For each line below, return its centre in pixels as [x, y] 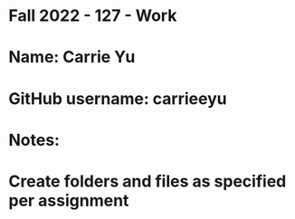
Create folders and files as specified [147, 181]
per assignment [69, 200]
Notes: [34, 140]
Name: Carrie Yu [72, 57]
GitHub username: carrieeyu [118, 98]
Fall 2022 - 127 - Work [93, 16]
